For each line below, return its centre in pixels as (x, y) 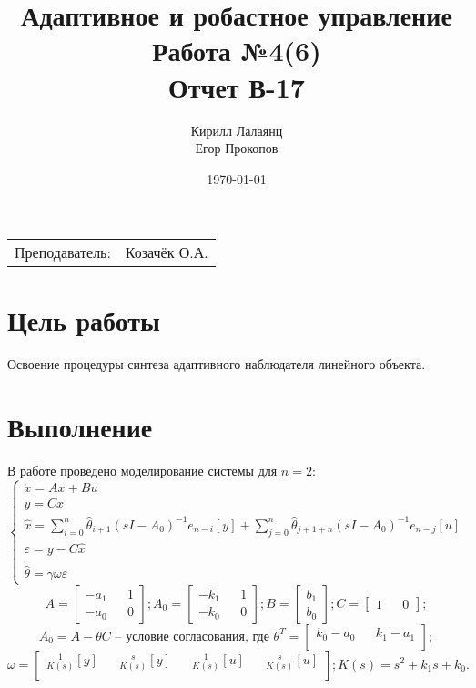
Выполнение (80, 427)
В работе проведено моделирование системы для (142, 471)
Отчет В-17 (237, 86)
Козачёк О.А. (167, 252)
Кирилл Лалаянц (237, 130)
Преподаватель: (63, 252)
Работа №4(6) (237, 51)
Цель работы (84, 320)
